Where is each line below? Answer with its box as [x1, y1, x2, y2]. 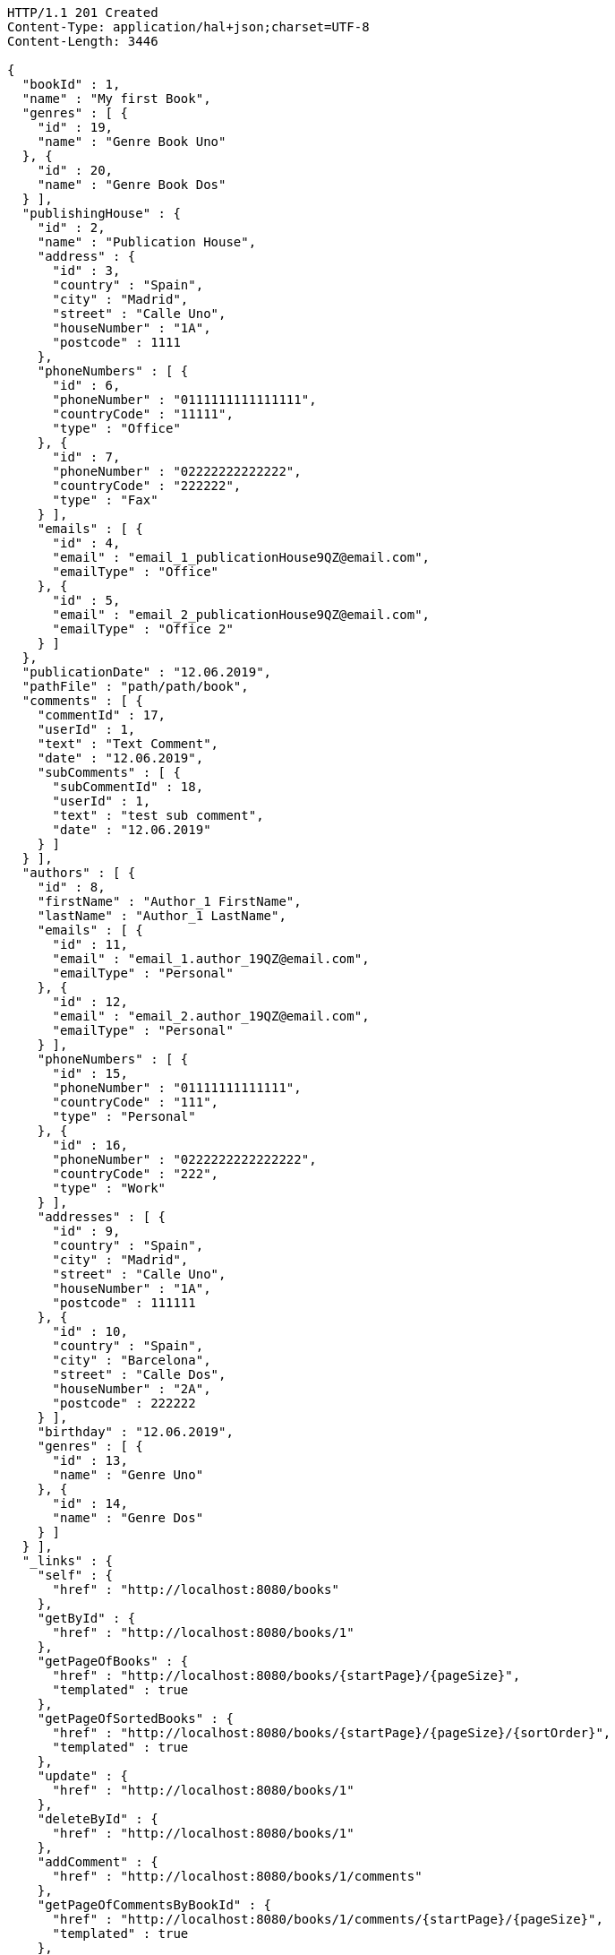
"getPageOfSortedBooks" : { [37, 1711, 234, 1726]
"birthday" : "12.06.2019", [37, 1425, 234, 1439]
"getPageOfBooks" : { [37, 1654, 189, 1668]
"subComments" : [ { [37, 765, 181, 779]
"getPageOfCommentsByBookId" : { [37, 1898, 272, 1912]
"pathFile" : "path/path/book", [21, 679, 249, 693]
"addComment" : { [37, 1855, 158, 1869]
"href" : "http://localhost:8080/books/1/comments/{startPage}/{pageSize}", [52, 1912, 603, 1926]
